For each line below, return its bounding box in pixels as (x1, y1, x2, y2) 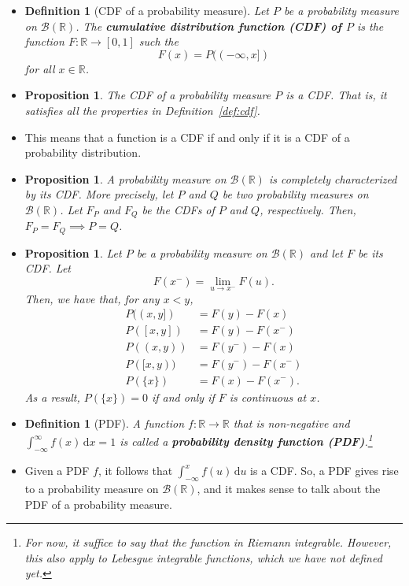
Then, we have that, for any (24, 290, 160, 306)
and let (310, 244, 343, 261)
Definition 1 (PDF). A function (24, 415, 185, 432)
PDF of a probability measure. (24, 495, 172, 512)
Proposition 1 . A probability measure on (24, 170, 227, 187)
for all (24, 60, 55, 76)
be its (357, 244, 383, 261)
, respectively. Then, (260, 201, 356, 217)
